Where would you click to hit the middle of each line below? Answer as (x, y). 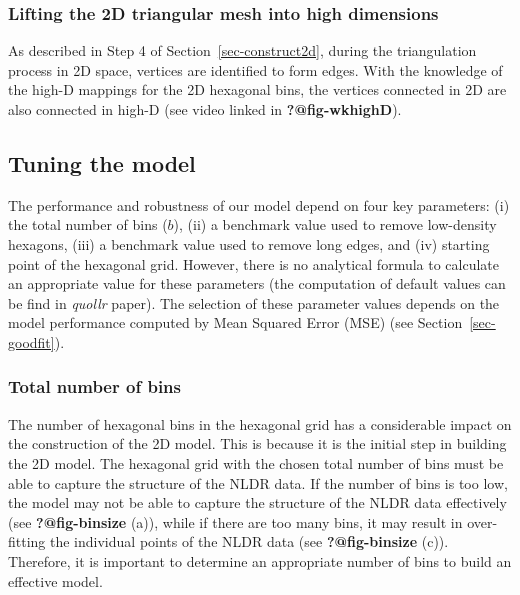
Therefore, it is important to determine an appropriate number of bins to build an (260, 560)
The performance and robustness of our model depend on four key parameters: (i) (259, 204)
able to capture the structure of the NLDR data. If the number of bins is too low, (258, 482)
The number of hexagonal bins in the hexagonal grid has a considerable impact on (260, 423)
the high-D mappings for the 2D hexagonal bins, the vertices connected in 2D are (257, 89)
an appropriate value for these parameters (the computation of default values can (257, 283)
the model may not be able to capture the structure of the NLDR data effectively (257, 502)
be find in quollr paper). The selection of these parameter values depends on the (254, 302)
